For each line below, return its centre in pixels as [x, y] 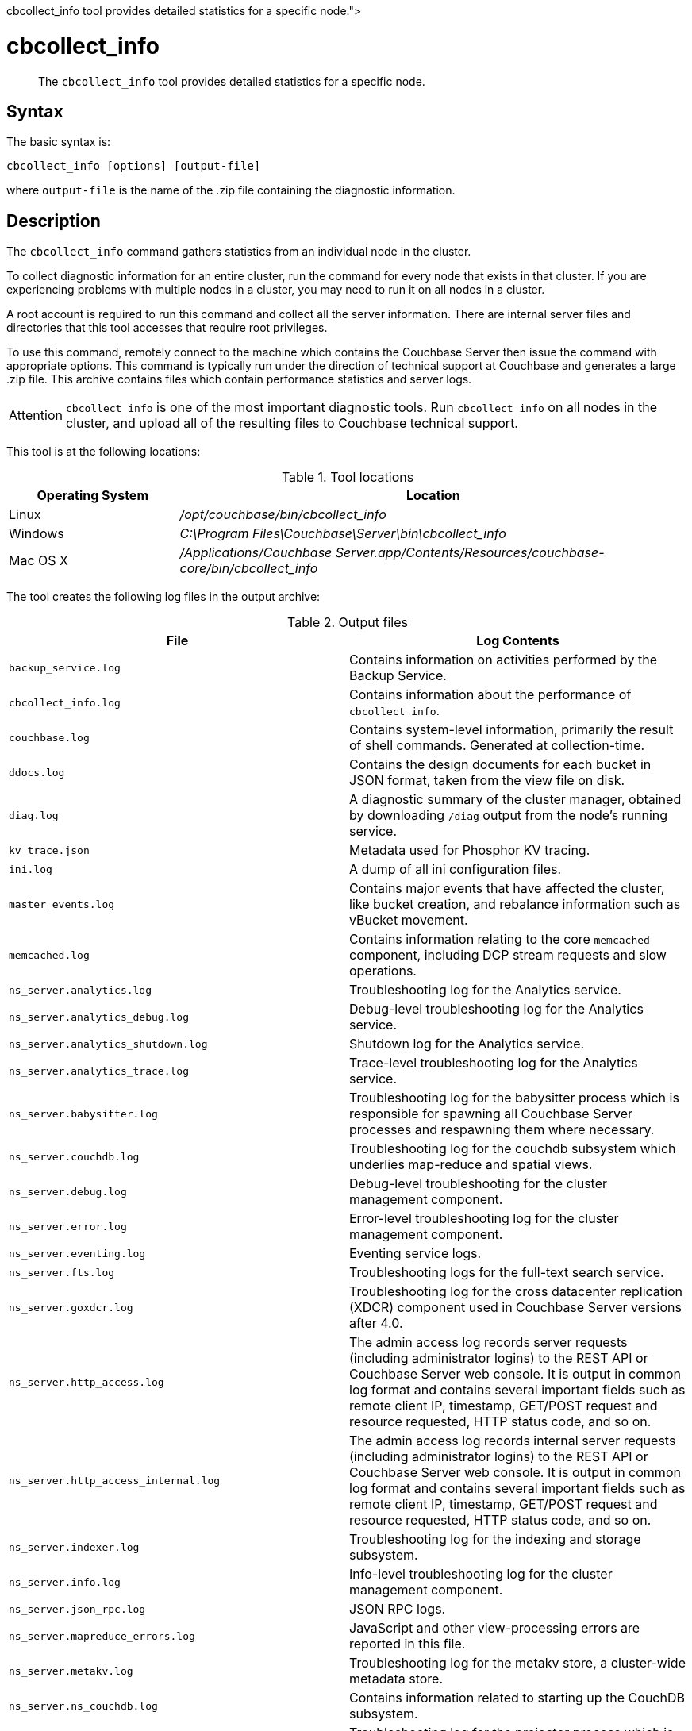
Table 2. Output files [348, 623]
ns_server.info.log [65, 1582]
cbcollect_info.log [65, 702]
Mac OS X [38, 561]
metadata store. [396, 1679]
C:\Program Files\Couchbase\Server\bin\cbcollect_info [343, 534]
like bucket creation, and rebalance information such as [515, 904]
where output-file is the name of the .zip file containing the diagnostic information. [231, 190]
